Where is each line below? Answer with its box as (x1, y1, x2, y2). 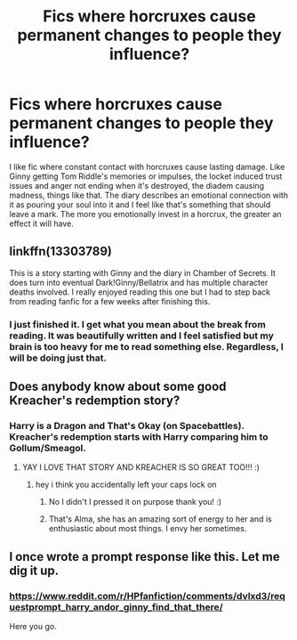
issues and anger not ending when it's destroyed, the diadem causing (9, 180, 265, 190)
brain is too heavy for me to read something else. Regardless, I (9, 340, 285, 352)
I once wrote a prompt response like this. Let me (9, 549, 280, 564)
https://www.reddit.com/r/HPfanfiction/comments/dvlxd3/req (9, 589, 286, 602)
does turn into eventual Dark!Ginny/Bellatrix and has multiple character (9, 277, 269, 288)
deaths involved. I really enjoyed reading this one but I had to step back (9, 287, 271, 297)
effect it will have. (9, 218, 74, 229)
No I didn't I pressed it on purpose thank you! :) (48, 497, 222, 507)
